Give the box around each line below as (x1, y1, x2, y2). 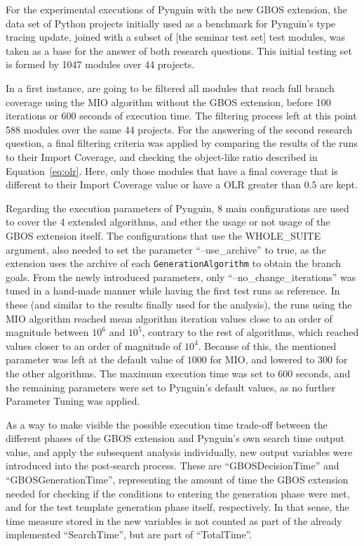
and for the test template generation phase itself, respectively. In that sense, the (6, 500, 349, 514)
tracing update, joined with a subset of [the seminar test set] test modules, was (6, 30, 346, 44)
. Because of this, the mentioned (198, 338, 337, 353)
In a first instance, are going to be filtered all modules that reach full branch (6, 80, 335, 95)
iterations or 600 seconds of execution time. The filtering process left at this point (6, 108, 357, 123)
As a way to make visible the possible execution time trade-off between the (6, 417, 328, 431)
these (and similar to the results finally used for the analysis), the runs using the (6, 297, 352, 311)
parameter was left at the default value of (6, 352, 184, 367)
